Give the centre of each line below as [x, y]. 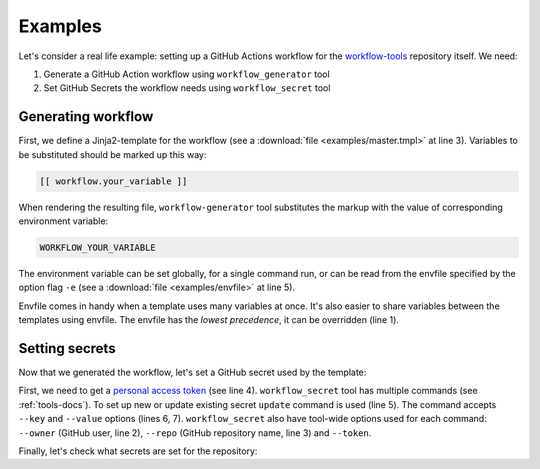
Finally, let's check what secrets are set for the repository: [138, 451]
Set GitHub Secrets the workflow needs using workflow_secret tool [187, 88]
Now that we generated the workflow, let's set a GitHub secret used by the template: [192, 372]
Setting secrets [67, 348]
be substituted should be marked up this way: [112, 154]
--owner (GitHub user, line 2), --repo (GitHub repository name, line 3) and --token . [195, 432]
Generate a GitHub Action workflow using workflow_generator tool [186, 74]
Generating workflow [86, 116]
